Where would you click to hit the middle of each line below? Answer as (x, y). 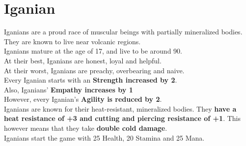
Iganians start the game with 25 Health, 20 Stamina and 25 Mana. (104, 137)
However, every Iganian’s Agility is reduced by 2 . (83, 99)
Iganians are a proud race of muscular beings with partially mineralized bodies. (123, 32)
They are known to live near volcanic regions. (72, 41)
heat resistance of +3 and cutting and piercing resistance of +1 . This (123, 118)
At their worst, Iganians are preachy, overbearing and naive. (94, 70)
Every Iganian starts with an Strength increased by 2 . (91, 80)
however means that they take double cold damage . (86, 128)
